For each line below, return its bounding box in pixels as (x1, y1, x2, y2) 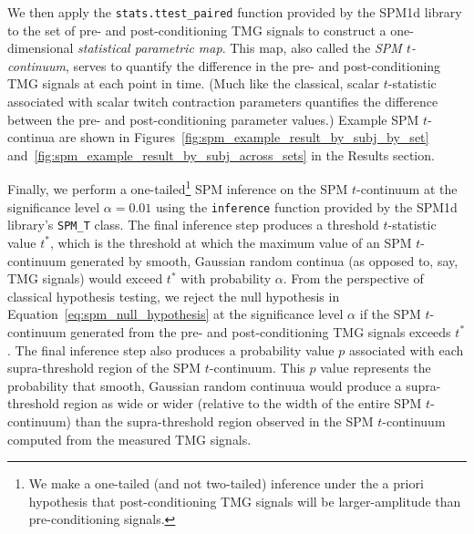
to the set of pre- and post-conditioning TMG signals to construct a (7, 20, 386, 39)
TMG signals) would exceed (7, 269, 163, 288)
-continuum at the (356, 180, 458, 199)
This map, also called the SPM (230, 38, 402, 57)
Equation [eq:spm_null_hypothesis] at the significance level (7, 304, 344, 323)
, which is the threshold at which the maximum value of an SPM (49, 232, 412, 252)
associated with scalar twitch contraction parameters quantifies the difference (7, 92, 438, 111)
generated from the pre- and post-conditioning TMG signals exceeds (70, 322, 451, 341)
